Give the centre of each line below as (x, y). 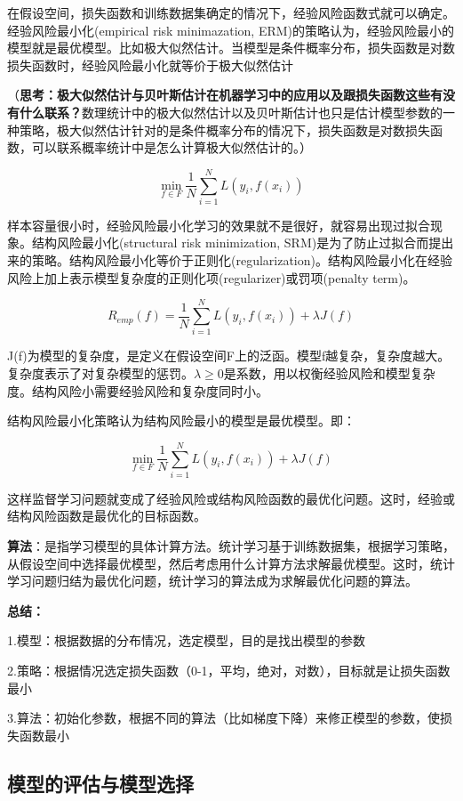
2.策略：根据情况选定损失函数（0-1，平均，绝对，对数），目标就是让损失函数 (229, 671)
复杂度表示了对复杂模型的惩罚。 (100, 372)
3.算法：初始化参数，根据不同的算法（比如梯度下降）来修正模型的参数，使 (224, 718)
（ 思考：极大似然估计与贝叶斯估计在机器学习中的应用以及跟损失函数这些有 (225, 95)
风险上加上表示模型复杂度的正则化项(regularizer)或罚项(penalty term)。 (212, 277)
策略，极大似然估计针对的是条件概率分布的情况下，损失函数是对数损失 (224, 129)
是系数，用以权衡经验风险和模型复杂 (329, 372)
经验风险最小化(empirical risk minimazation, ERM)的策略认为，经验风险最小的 (231, 30)
